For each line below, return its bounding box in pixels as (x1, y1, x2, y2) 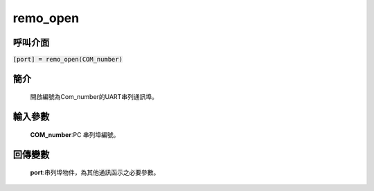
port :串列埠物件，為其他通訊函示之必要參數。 (30, 168, 160, 176)
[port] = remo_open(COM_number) (12, 55, 123, 64)
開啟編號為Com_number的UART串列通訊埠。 (30, 93, 159, 101)
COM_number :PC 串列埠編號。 (30, 130, 120, 138)
